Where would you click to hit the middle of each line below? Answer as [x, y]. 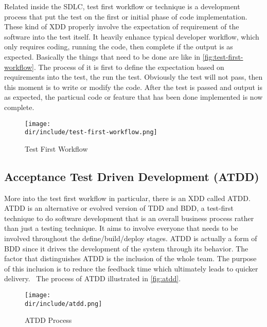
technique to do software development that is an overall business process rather [129, 218]
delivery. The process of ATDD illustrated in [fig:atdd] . [93, 278]
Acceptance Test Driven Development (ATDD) [132, 176]
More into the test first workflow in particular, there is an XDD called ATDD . [127, 198]
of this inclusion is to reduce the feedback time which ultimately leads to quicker [131, 268]
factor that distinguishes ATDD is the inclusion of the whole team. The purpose [130, 258]
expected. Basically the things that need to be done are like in [102, 56]
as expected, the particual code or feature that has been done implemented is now [133, 97]
